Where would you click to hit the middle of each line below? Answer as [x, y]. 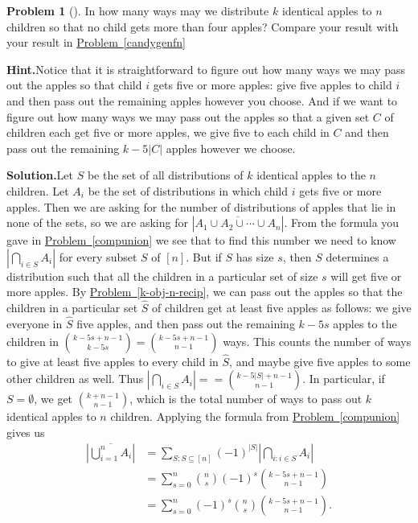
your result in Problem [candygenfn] [96, 42]
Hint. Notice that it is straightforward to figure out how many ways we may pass [206, 69]
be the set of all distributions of [165, 175]
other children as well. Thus [75, 379]
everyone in [35, 323]
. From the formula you [342, 222]
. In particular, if [344, 379]
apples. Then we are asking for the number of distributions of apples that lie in [201, 206]
